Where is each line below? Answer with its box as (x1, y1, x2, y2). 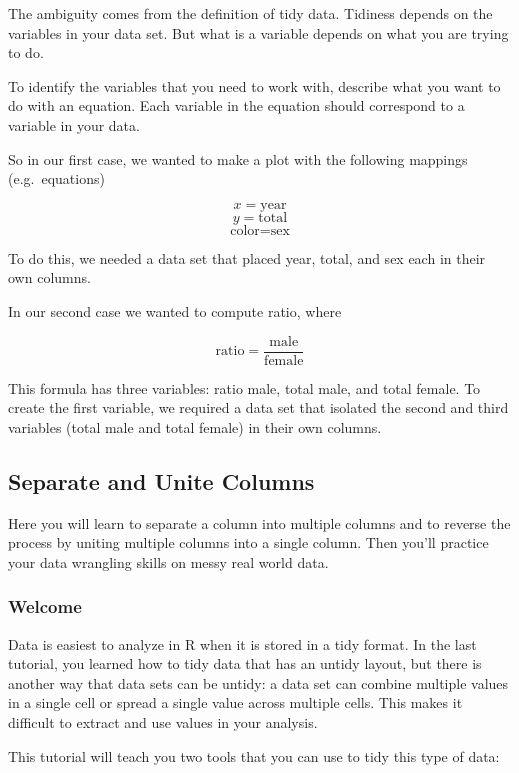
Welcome (8, 594, 82, 619)
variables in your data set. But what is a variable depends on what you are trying (8, 22, 509, 43)
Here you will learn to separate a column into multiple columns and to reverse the (8, 512, 511, 533)
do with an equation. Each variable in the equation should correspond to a (8, 95, 465, 116)
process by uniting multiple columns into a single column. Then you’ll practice (8, 532, 489, 553)
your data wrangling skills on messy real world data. (8, 551, 329, 572)
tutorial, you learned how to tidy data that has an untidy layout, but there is (8, 653, 482, 674)
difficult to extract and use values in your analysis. (8, 711, 318, 732)
